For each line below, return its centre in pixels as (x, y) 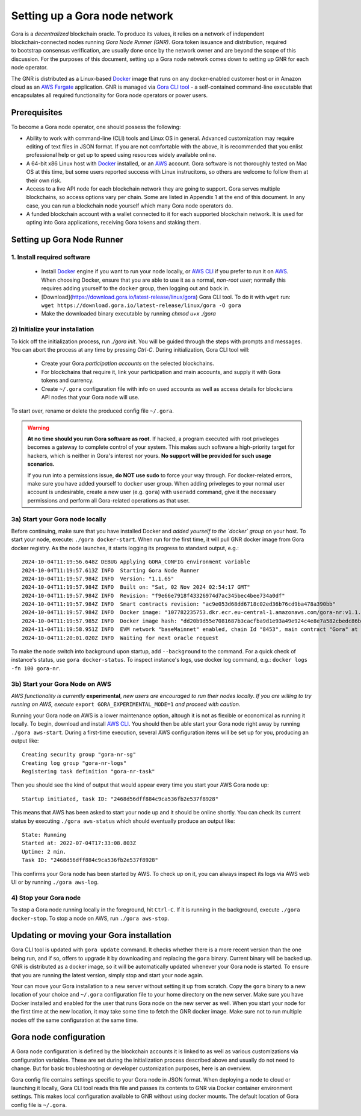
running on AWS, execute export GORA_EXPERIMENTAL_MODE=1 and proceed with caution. (126, 704)
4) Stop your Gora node (46, 898)
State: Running (44, 835)
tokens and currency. (67, 381)
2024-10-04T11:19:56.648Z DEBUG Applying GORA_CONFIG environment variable (136, 562)
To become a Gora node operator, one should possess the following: (96, 127)
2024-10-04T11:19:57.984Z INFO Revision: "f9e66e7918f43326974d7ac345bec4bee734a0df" (153, 595)
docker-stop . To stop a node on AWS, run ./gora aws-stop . (90, 918)
